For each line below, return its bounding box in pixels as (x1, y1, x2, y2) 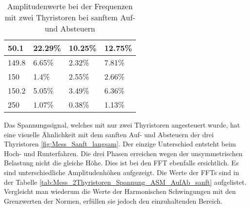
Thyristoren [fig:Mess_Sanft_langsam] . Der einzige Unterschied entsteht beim (4, 139, 236, 149)
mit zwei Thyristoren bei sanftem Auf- (4, 12, 135, 23)
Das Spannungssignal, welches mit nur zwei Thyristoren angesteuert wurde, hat (4, 120, 240, 129)
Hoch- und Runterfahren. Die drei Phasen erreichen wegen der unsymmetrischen (4, 148, 243, 158)
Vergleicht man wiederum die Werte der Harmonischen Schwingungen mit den (4, 186, 236, 196)
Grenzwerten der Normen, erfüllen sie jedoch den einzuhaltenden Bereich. (4, 195, 223, 206)
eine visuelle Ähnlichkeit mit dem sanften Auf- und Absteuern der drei (4, 129, 214, 139)
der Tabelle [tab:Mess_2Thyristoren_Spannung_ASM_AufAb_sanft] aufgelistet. (4, 177, 247, 187)
